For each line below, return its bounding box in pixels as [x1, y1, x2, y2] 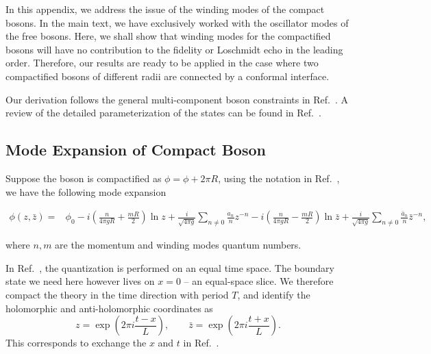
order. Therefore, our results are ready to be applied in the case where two [5, 55, 319, 70]
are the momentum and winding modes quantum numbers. [55, 238, 301, 252]
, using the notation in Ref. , [218, 170, 340, 185]
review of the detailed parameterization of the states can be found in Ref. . [5, 105, 321, 120]
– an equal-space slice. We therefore [184, 274, 334, 288]
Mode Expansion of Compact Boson [5, 139, 266, 160]
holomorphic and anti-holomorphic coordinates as [5, 301, 213, 315]
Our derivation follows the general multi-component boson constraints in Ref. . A [5, 92, 349, 106]
